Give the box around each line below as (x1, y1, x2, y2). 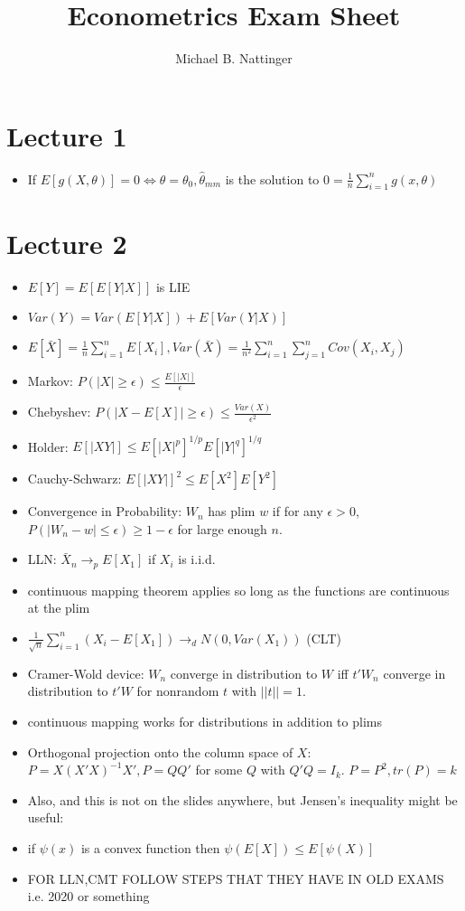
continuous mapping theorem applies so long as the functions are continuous (27, 580, 450, 599)
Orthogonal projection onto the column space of (27, 742, 293, 761)
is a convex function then (80, 839, 220, 857)
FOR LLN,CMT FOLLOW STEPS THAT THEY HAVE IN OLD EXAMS (27, 869, 444, 888)
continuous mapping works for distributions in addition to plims (27, 712, 382, 731)
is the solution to (225, 169, 320, 188)
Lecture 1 (6, 117, 127, 154)
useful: (27, 808, 64, 827)
